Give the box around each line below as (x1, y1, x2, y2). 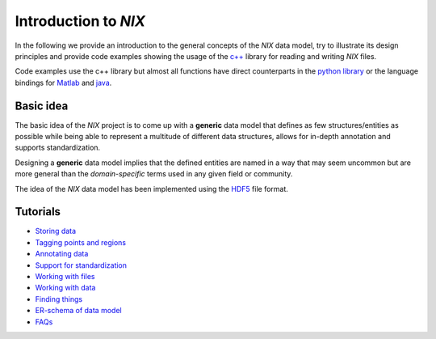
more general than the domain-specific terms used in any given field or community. (15, 169, 293, 179)
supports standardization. (15, 142, 101, 153)
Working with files (35, 272, 95, 282)
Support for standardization (35, 260, 128, 270)
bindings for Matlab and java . (15, 78, 112, 87)
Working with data (35, 283, 96, 293)
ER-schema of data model (35, 306, 122, 316)
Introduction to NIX (15, 12, 145, 30)
